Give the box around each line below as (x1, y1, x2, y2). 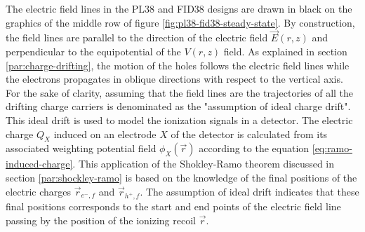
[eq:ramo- (312, 141, 352, 156)
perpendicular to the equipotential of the (6, 44, 181, 58)
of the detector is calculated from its (171, 126, 328, 141)
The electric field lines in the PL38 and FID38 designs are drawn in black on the (6, 1, 352, 15)
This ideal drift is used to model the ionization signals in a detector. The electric (6, 112, 353, 127)
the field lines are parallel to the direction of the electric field (6, 30, 268, 45)
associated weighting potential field (6, 141, 157, 156)
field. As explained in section (223, 44, 347, 58)
